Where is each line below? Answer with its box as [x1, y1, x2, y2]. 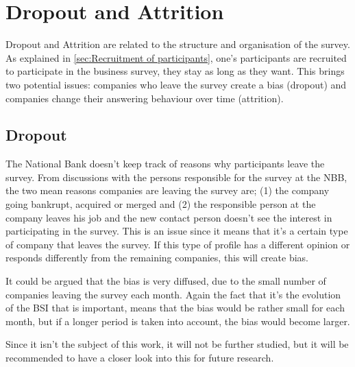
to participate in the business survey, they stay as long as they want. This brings [5, 64, 345, 78]
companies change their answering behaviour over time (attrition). [5, 91, 284, 105]
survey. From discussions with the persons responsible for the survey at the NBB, [5, 169, 347, 184]
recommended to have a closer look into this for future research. [5, 351, 274, 365]
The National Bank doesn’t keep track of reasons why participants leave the [5, 156, 325, 171]
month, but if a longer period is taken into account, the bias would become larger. [5, 313, 350, 328]
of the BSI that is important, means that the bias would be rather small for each [5, 300, 345, 315]
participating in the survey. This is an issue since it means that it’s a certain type [5, 224, 348, 238]
